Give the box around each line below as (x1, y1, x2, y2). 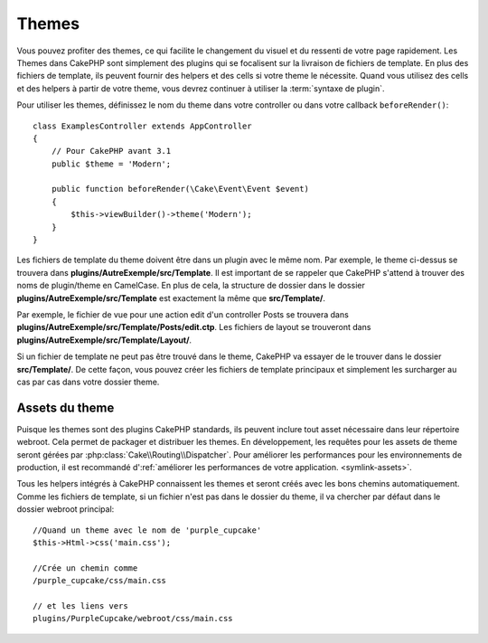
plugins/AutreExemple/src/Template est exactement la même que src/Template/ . (16, 292, 325, 303)
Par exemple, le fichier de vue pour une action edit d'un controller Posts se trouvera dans (16, 308, 350, 320)
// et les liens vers (33, 600, 128, 610)
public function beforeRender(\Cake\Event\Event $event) (51, 184, 309, 194)
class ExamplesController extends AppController (33, 120, 252, 131)
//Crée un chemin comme (33, 563, 138, 573)
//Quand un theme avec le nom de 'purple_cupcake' (33, 525, 262, 535)
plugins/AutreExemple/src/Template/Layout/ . (16, 335, 192, 345)
